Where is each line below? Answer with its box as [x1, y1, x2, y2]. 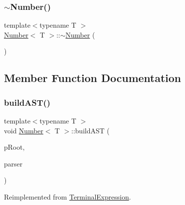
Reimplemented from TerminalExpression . [4, 191, 131, 202]
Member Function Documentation [4, 70, 182, 85]
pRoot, [4, 142, 25, 152]
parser [4, 158, 23, 168]
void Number [4, 125, 43, 135]
